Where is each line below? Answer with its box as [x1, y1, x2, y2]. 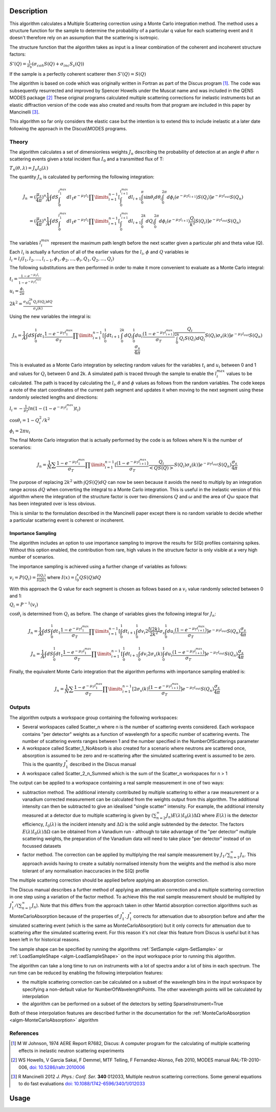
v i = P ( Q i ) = [9, 574, 36, 582]
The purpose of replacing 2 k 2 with [9, 478, 83, 485]
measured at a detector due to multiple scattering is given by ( [22, 812, 153, 818]
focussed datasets [22, 843, 61, 849]
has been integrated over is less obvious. [9, 501, 96, 507]
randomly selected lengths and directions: [9, 394, 98, 400]
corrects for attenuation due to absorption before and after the [133, 913, 265, 919]
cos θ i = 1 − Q [9, 417, 39, 424]
